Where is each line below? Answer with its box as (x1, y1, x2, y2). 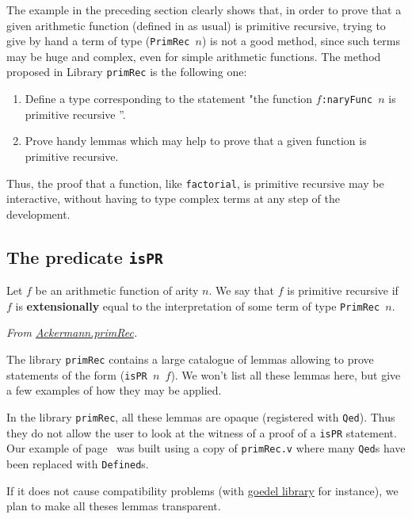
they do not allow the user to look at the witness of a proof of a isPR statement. (6, 424, 397, 441)
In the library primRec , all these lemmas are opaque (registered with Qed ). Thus (6, 408, 395, 425)
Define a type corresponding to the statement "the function (25, 90, 313, 107)
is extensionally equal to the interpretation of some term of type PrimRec (15, 297, 380, 314)
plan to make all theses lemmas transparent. (6, 498, 221, 514)
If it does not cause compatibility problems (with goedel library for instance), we (6, 482, 399, 498)
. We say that (208, 282, 275, 299)
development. (6, 205, 71, 222)
